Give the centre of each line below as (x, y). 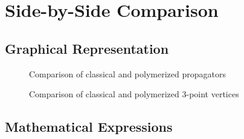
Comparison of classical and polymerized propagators (127, 73)
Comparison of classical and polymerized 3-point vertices (134, 94)
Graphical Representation (87, 48)
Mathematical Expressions (89, 127)
